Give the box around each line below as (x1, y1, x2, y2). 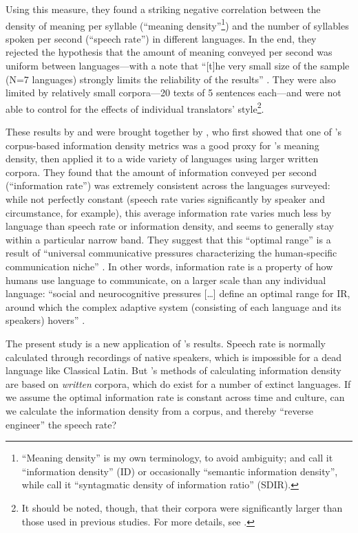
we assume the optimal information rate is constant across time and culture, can (6, 390, 345, 404)
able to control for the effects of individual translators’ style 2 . (6, 99, 264, 116)
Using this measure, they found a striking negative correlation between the (6, 2, 321, 16)
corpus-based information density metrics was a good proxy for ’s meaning (6, 138, 319, 152)
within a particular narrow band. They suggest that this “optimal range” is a (6, 232, 331, 246)
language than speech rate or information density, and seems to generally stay (6, 219, 334, 233)
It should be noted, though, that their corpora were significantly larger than (21, 500, 343, 514)
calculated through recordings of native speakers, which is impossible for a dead (6, 349, 341, 364)
